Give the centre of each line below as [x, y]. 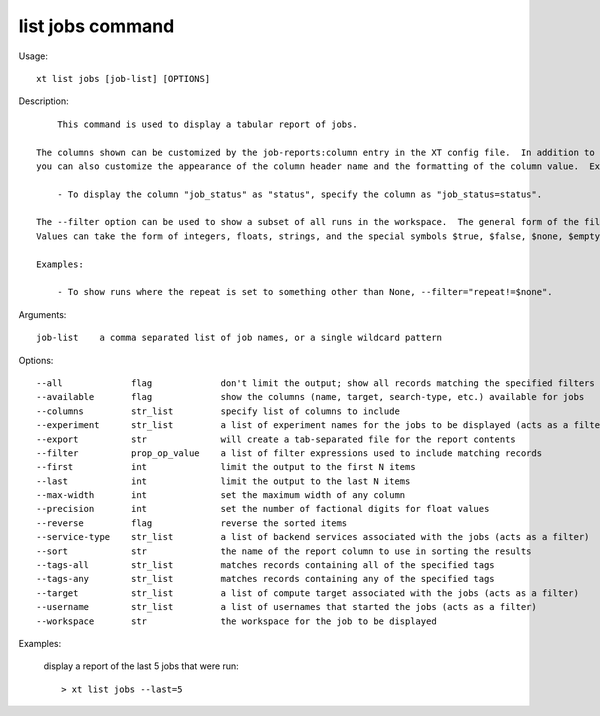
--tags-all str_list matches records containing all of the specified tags [265, 565]
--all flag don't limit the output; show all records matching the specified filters [315, 383]
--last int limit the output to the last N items [223, 481]
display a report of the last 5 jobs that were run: [141, 666]
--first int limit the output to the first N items [226, 467]
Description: [43, 101]
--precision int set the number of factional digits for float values [263, 509]
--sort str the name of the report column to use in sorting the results [284, 551]
